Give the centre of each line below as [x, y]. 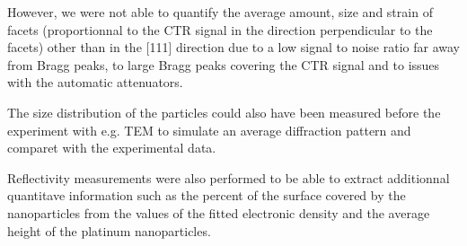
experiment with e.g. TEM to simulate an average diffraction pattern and [209, 130]
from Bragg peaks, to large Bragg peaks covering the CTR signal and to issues [224, 64]
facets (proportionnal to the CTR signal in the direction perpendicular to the [220, 29]
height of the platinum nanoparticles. [109, 230]
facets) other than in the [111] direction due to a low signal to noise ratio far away [233, 47]
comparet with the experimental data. [112, 148]
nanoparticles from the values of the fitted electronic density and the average [219, 212]
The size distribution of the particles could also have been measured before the [224, 112]
